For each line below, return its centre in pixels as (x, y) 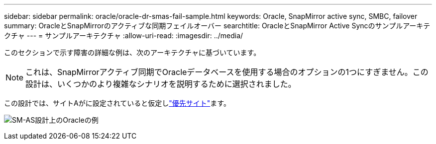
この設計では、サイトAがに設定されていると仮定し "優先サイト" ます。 (117, 103)
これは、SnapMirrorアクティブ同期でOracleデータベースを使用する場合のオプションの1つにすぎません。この (227, 72)
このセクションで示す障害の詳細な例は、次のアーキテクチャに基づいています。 (132, 52)
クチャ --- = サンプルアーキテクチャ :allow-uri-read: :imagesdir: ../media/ (124, 36)
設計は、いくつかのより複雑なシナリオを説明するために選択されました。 (161, 84)
